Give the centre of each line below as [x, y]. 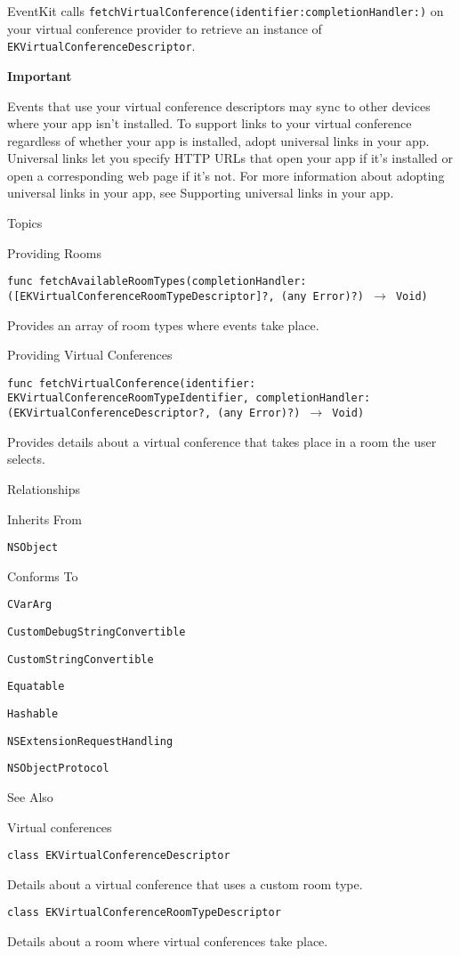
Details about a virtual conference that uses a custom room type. [185, 883]
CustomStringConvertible [81, 659]
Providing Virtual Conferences [90, 355]
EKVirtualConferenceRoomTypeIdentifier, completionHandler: [189, 398]
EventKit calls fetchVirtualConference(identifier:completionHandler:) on [226, 11]
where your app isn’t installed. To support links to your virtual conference [210, 123]
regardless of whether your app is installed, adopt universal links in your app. [218, 140]
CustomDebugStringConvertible [97, 632]
